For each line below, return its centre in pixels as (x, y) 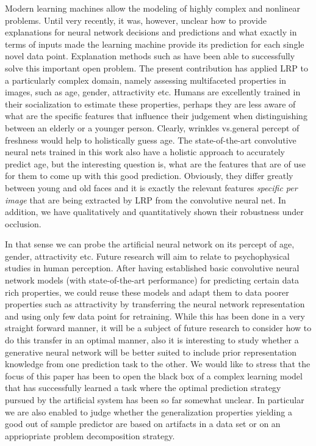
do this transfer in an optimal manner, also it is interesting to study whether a (152, 340)
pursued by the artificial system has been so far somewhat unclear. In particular (155, 400)
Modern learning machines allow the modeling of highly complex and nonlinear (153, 8)
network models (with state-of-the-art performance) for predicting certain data (152, 280)
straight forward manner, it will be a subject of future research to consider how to (158, 328)
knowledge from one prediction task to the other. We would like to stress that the (158, 364)
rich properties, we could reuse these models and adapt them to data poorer (147, 292)
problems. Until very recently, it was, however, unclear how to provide (136, 20)
